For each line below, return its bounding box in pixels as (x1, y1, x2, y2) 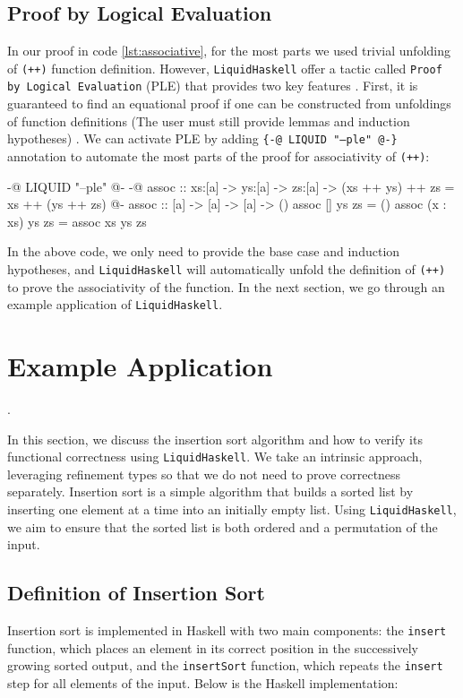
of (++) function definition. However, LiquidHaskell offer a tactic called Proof (7, 58, 442, 77)
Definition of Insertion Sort (7, 579, 265, 607)
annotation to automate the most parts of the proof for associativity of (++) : (7, 146, 430, 165)
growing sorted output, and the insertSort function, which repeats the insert (7, 656, 443, 675)
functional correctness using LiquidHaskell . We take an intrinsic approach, (7, 447, 423, 466)
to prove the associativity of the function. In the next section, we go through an (7, 277, 445, 296)
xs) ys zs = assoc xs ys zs (7, 211, 147, 230)
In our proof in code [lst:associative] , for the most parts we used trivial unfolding (7, 41, 450, 60)
